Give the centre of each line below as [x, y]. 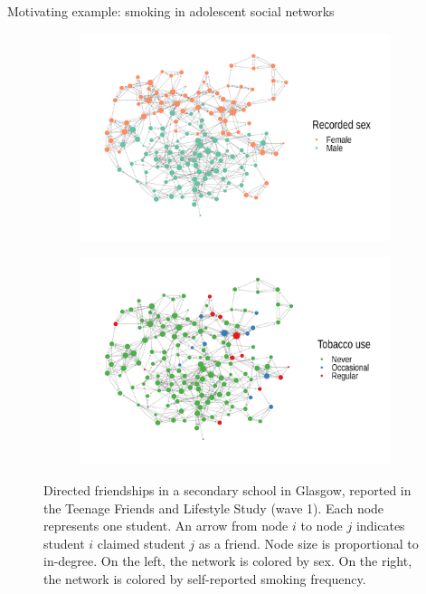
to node [322, 526]
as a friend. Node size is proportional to [308, 543]
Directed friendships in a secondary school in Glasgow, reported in [227, 490]
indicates [380, 526]
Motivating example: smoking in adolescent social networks [171, 11]
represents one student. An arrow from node [166, 526]
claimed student [141, 543]
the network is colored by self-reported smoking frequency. [205, 578]
